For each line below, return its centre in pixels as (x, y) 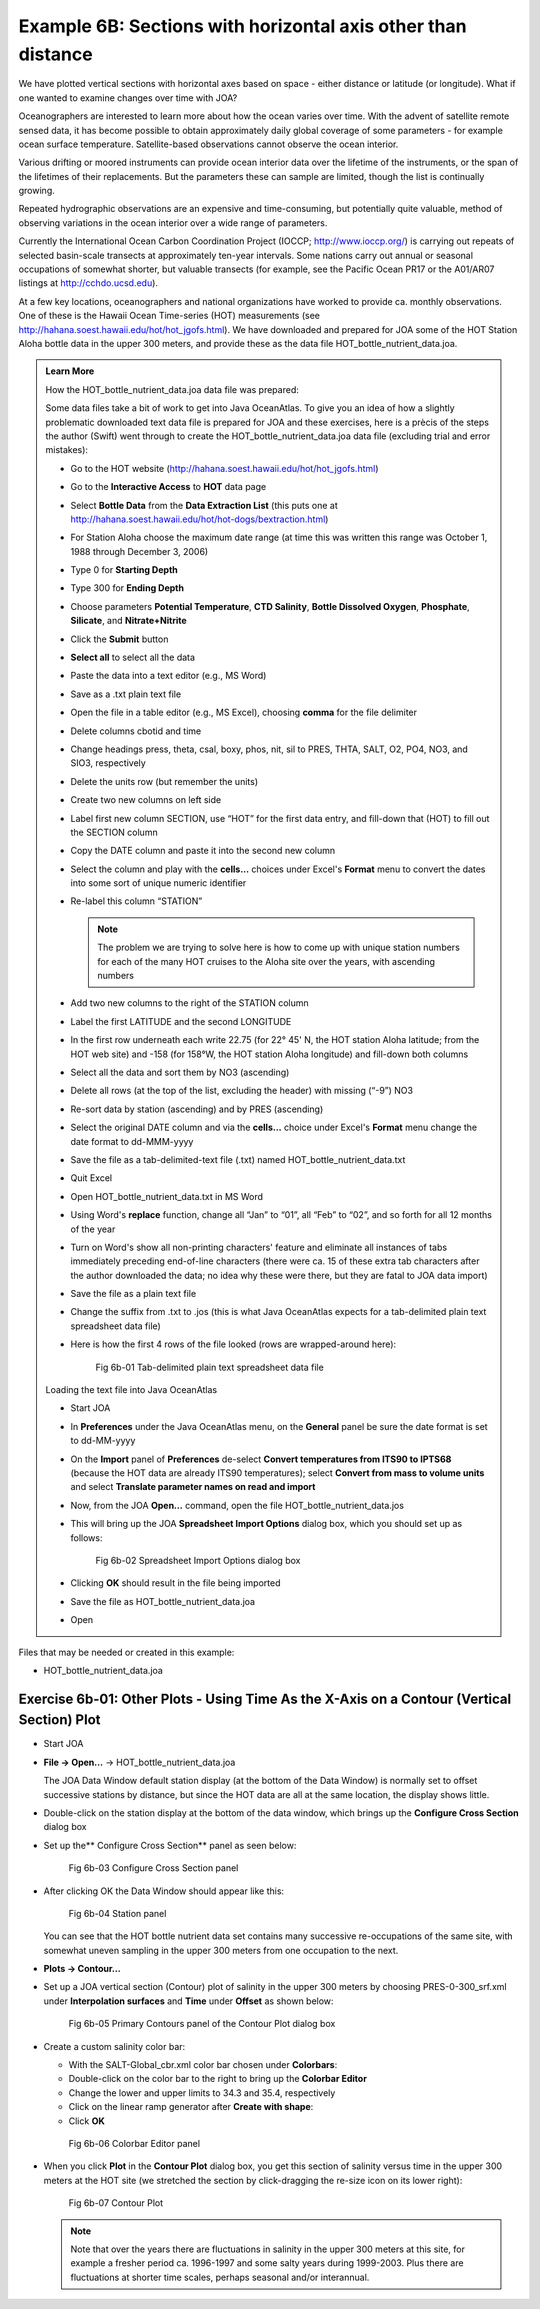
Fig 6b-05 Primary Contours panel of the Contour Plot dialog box (202, 2024)
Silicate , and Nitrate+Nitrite (128, 621)
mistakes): (67, 450)
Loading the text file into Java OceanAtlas (131, 1390)
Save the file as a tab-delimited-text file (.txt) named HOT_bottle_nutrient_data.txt (238, 1159)
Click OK (86, 2121)
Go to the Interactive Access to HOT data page (168, 487)
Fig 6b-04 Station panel (117, 1913)
